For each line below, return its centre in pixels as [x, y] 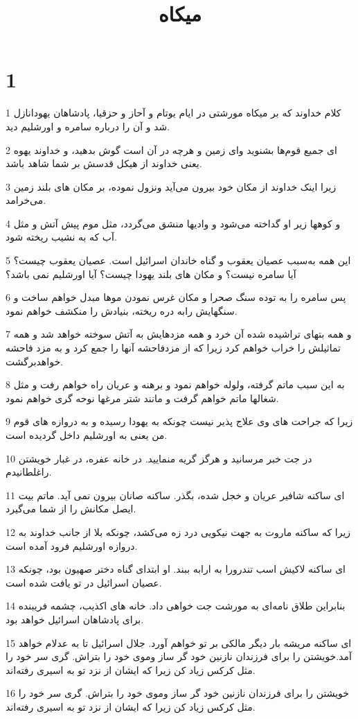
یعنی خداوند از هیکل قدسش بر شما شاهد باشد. [104, 163]
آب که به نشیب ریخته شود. [61, 237]
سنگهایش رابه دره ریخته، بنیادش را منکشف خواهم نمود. [122, 310]
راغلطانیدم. [29, 472]
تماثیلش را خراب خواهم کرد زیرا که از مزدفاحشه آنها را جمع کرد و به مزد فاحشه [173, 348]
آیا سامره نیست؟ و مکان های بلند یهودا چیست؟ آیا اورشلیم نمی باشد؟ [151, 274]
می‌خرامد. [26, 200]
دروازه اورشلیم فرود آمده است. [72, 545]
